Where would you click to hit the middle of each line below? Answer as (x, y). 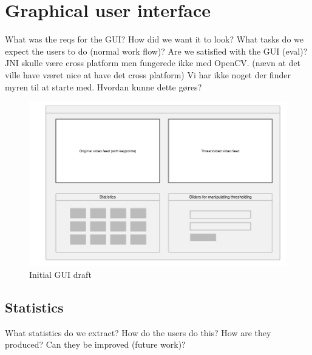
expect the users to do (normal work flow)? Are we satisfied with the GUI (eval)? (156, 51)
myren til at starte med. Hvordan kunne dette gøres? (103, 86)
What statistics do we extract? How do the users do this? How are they (138, 332)
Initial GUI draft (60, 274)
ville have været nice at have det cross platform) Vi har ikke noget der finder (148, 74)
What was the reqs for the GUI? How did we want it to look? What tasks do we (154, 39)
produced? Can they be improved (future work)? (95, 344)
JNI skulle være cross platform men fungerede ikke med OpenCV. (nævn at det (153, 63)
